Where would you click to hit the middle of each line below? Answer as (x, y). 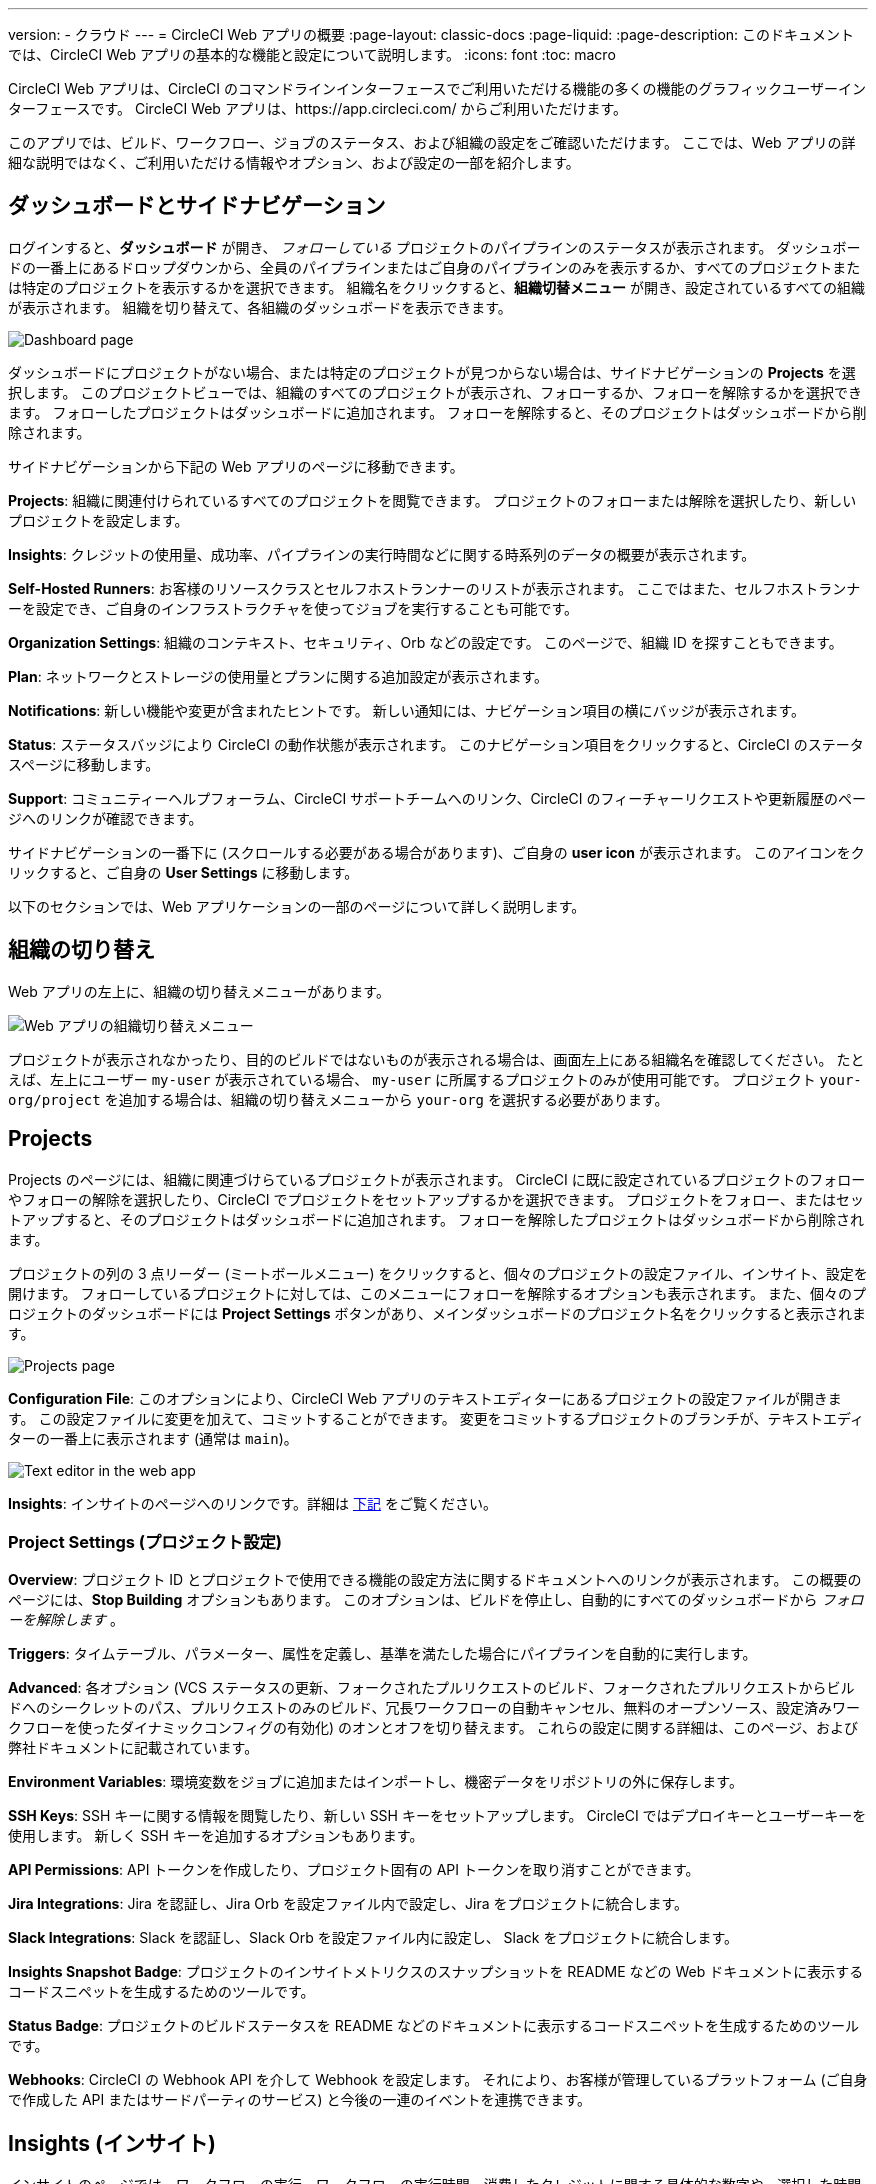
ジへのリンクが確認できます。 (105, 818)
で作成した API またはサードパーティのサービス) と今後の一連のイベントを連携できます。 (300, 2100)
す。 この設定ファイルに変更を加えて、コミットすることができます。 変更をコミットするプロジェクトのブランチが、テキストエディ (436, 1418)
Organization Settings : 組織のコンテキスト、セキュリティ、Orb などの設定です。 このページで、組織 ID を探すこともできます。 (425, 642)
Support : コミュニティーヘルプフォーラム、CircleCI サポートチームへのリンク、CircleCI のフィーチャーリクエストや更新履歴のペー (437, 798)
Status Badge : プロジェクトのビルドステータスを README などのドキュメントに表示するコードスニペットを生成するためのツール (433, 2026)
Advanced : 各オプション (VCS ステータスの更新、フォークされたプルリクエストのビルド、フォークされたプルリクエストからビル (431, 1688)
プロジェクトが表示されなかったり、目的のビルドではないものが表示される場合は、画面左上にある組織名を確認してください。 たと (436, 1059)
